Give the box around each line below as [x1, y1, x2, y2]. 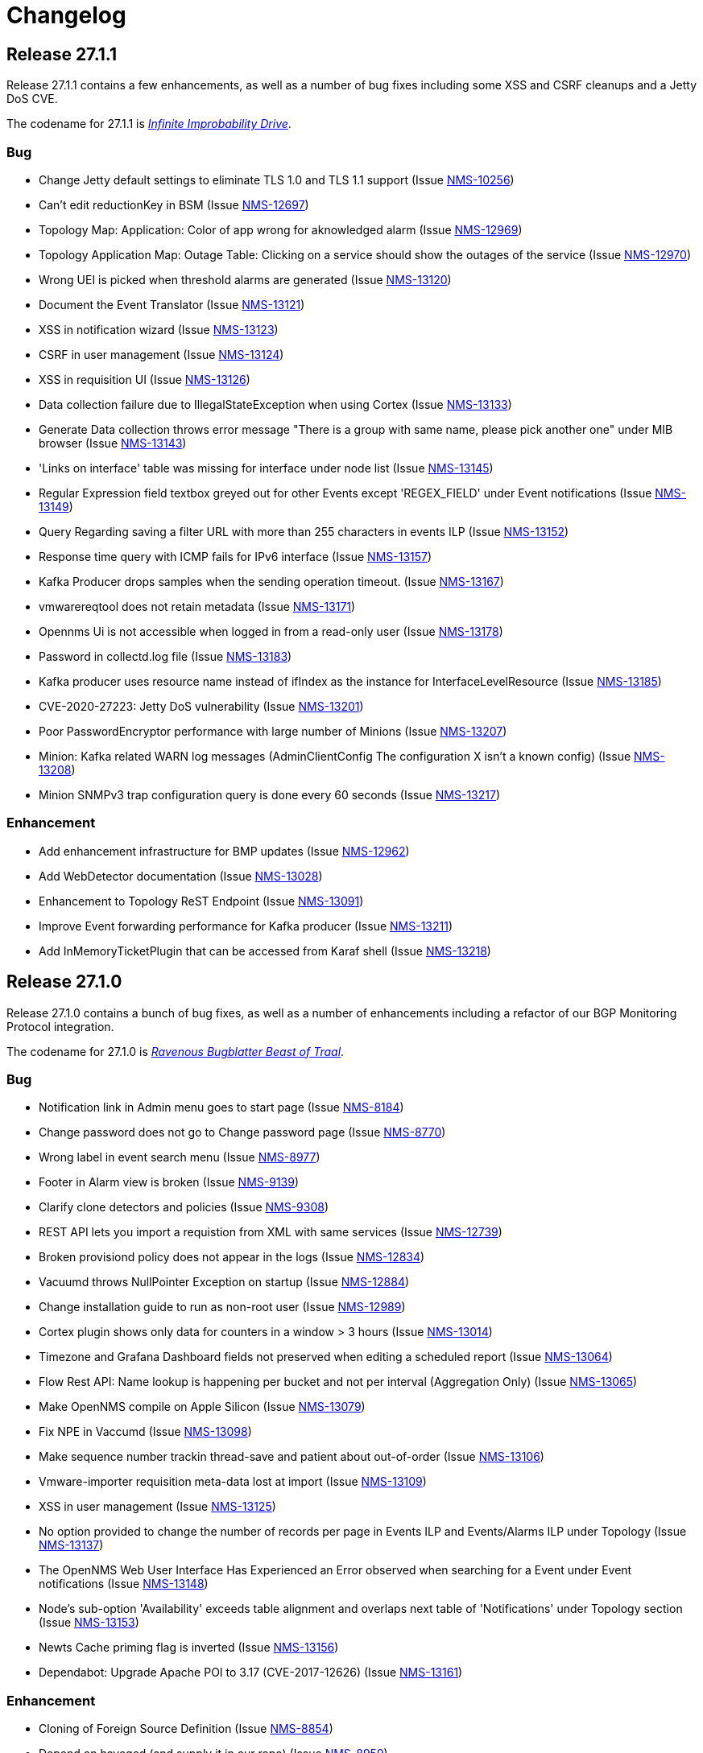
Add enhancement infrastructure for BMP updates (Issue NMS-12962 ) [39, 844, 410, 858]
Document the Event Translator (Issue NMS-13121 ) [39, 297, 305, 311]
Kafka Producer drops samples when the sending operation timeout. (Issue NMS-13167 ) [39, 574, 504, 588]
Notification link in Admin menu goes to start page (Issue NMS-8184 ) [39, 1100, 404, 1115]
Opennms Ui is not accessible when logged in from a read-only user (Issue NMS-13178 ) [39, 624, 503, 638]
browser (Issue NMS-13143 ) [39, 435, 187, 450]
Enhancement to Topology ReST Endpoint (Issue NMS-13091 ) [39, 893, 364, 908]
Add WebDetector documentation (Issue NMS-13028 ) [39, 868, 323, 883]
